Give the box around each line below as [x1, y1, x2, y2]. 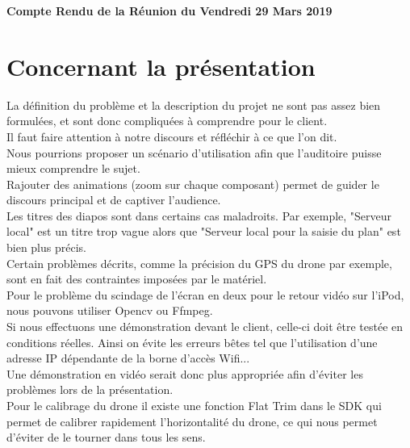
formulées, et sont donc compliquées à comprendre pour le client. [6, 112, 328, 129]
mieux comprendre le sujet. [6, 160, 140, 177]
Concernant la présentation [6, 49, 316, 82]
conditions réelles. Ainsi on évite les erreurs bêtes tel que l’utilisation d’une [6, 333, 378, 350]
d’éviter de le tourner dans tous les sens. [6, 429, 206, 446]
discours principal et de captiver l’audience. [6, 191, 221, 208]
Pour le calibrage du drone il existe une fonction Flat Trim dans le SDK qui [6, 397, 382, 413]
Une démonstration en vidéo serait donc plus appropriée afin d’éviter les [6, 365, 363, 382]
